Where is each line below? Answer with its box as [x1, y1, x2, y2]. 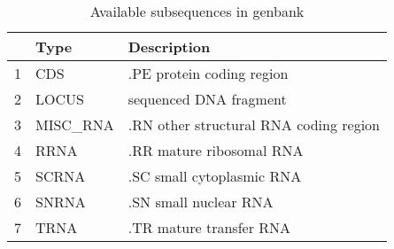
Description [127, 36, 211, 57]
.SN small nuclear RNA [127, 191, 274, 212]
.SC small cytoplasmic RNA [127, 166, 302, 186]
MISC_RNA [35, 114, 114, 135]
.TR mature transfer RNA [127, 217, 291, 237]
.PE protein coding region [127, 63, 289, 83]
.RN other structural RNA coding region [127, 114, 380, 135]
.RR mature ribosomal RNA [127, 140, 304, 160]
